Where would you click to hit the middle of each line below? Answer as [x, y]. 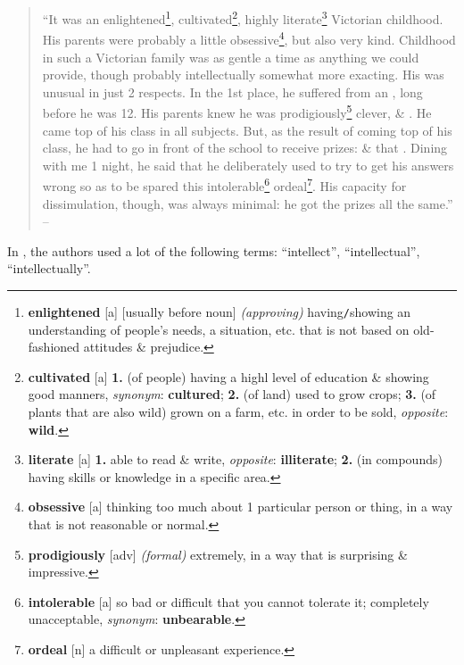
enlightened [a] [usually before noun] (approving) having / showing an [220, 311]
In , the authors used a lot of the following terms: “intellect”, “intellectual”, [214, 250]
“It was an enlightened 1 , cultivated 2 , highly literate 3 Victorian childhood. [243, 17]
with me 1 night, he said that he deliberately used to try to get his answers [248, 165]
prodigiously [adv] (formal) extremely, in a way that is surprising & [218, 554]
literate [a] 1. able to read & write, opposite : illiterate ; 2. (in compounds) [235, 459]
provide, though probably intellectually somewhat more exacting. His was [243, 75]
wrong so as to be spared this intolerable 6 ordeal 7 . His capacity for [224, 184]
